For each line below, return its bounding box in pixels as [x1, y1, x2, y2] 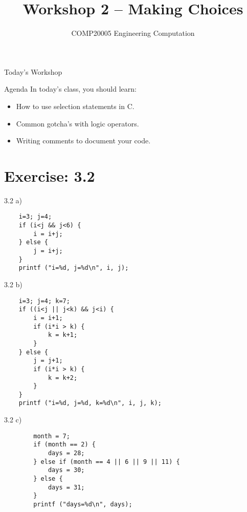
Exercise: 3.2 [4, 165, 95, 186]
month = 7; [33, 432, 70, 440]
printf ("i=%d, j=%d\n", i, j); [18, 264, 129, 272]
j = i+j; [33, 247, 63, 255]
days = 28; [48, 450, 85, 457]
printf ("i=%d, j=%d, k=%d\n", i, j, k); [18, 399, 162, 407]
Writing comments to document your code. [16, 135, 151, 146]
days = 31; [48, 483, 85, 491]
